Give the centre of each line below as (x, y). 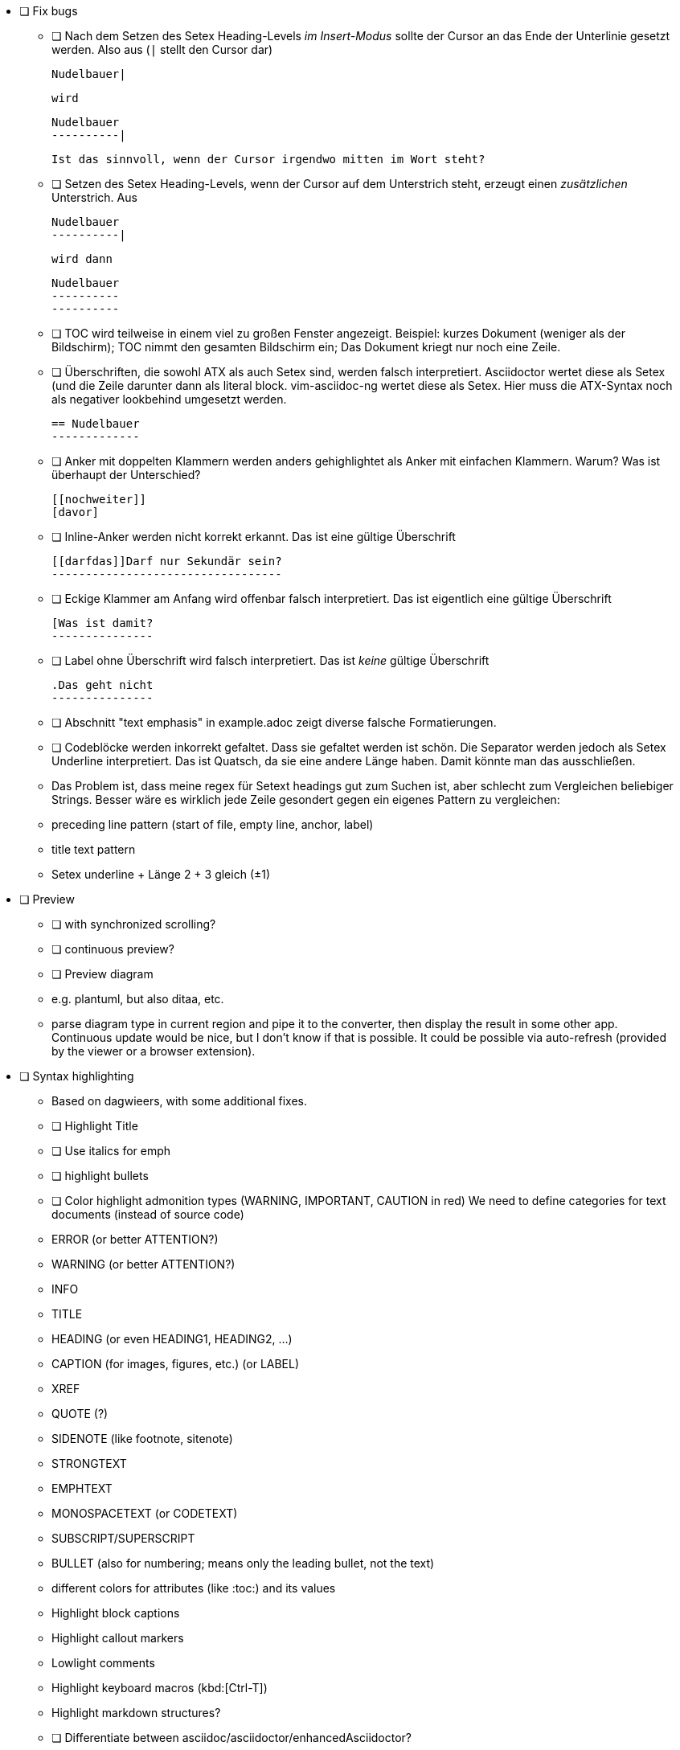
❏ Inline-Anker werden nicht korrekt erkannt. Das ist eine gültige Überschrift (254, 537)
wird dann (82, 259)
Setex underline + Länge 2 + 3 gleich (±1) (161, 874)
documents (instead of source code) (148, 1214)
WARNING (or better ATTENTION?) (143, 1264)
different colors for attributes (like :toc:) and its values (194, 1588)
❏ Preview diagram (102, 974)
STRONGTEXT (89, 1463)
